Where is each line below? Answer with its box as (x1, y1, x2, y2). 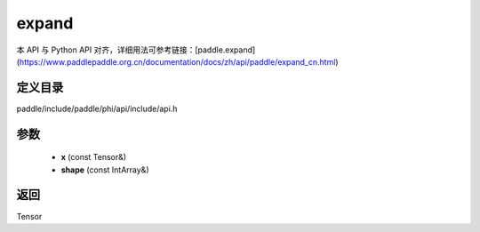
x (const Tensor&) (60, 152, 127, 163)
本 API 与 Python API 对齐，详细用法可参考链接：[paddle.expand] (16, 44, 256, 55)
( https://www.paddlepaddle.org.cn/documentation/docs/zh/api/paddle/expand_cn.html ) (16, 56, 339, 67)
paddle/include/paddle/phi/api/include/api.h (16, 103, 178, 114)
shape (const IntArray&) (60, 164, 149, 175)
